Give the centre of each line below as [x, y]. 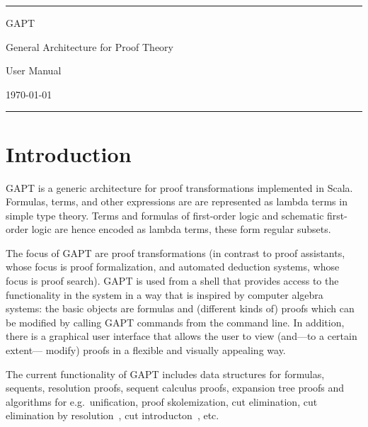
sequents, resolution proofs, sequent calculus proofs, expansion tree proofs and [175, 388]
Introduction [69, 153]
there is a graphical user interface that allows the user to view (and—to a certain [182, 336]
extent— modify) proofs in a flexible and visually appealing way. [146, 350]
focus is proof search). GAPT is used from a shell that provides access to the [172, 281]
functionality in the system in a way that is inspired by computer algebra [165, 294]
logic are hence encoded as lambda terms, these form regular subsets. [181, 229]
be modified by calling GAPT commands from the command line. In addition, [175, 322]
